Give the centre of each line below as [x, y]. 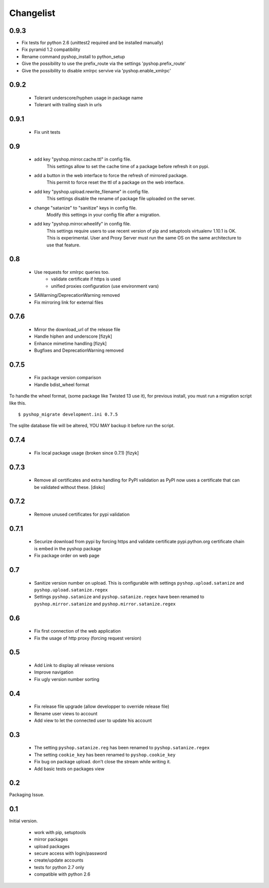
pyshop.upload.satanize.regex [71, 590]
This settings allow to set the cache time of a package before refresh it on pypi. [128, 166]
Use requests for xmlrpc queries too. [72, 272]
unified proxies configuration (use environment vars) [105, 286]
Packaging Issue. [27, 795]
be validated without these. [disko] [70, 487]
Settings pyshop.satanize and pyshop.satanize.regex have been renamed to [119, 597]
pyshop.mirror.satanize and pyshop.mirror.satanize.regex [105, 604]
